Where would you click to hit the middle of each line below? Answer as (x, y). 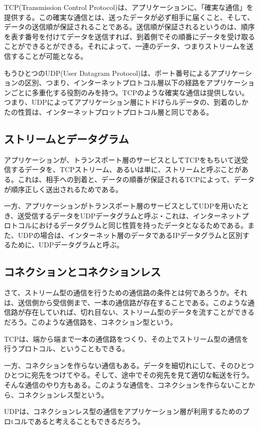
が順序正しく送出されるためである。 (63, 189)
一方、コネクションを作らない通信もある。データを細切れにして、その (119, 365)
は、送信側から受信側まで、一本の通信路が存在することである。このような (126, 302)
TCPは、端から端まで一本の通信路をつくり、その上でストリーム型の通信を (126, 338)
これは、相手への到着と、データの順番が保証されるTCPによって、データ (136, 179)
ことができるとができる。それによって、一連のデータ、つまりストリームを (125, 46)
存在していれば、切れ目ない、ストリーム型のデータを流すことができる (139, 312)
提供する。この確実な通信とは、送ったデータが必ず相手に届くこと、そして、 (129, 17)
